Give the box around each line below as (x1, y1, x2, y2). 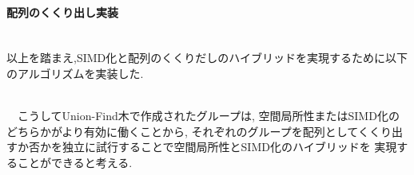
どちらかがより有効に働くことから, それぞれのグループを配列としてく (6, 122, 369, 139)
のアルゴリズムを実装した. (6, 64, 144, 81)
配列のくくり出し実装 (6, 3, 118, 20)
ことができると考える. (17, 154, 133, 170)
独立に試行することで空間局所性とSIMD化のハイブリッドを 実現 (62, 138, 397, 155)
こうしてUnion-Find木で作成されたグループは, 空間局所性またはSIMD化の (17, 107, 400, 124)
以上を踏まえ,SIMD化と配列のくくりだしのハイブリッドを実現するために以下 (6, 49, 408, 66)
